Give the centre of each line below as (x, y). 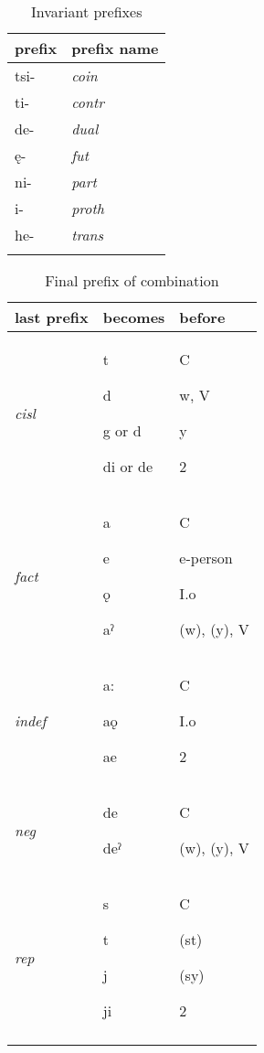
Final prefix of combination (132, 280)
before (202, 317)
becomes (134, 317)
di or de (128, 466)
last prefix (52, 317)
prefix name (115, 48)
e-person (206, 558)
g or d (122, 430)
